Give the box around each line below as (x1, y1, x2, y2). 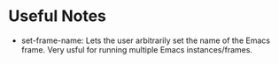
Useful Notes (8, 6, 107, 26)
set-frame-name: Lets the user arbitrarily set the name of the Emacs (20, 35, 271, 46)
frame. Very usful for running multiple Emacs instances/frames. (20, 44, 253, 54)
